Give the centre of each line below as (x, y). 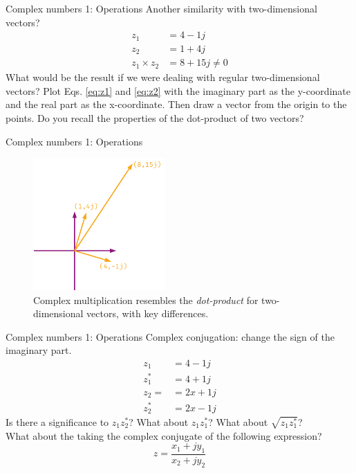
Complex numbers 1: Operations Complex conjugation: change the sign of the (170, 336)
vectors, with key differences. (148, 313)
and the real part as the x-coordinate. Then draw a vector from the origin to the (176, 104)
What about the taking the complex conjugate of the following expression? (164, 435)
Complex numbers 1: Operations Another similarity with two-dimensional (161, 8)
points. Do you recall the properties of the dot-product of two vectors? (155, 117)
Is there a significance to (57, 422)
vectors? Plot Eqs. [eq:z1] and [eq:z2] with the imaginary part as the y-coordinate (178, 90)
